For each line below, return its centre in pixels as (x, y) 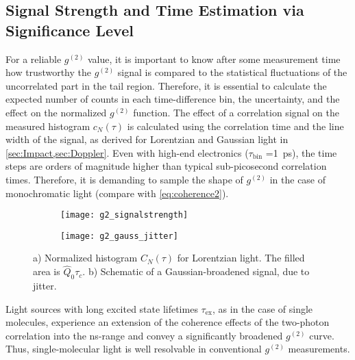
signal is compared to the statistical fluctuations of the (232, 72)
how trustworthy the (48, 72)
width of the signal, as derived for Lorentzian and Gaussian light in (147, 139)
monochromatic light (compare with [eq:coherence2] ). (117, 193)
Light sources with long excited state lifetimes (102, 308)
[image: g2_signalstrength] (124, 215)
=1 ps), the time (301, 152)
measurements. (319, 349)
